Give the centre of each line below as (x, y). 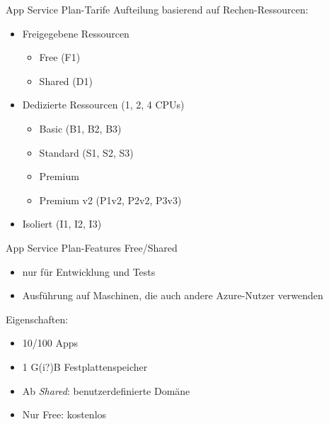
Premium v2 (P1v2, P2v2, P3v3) (110, 200)
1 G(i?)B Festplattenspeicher (85, 366)
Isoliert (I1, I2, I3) (62, 224)
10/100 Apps (50, 343)
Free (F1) (60, 57)
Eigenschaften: (37, 319)
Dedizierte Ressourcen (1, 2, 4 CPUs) (103, 105)
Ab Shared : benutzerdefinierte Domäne (106, 390)
